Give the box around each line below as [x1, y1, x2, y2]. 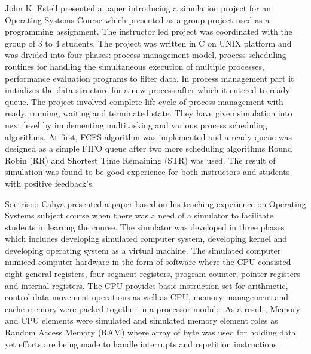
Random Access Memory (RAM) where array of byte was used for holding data [5, 326, 296, 338]
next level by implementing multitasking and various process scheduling [5, 118, 267, 131]
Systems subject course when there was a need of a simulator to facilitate [5, 209, 273, 221]
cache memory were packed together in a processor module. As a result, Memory [5, 302, 301, 315]
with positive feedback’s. [5, 177, 94, 189]
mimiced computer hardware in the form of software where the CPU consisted [5, 256, 291, 268]
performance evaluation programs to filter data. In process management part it [5, 72, 294, 84]
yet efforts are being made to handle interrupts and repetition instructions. [5, 337, 279, 350]
